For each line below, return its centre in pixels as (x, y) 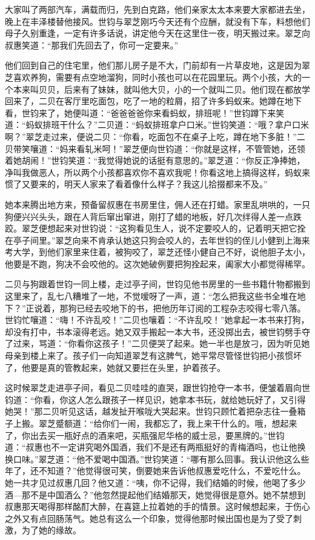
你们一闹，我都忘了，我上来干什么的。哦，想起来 (200, 423)
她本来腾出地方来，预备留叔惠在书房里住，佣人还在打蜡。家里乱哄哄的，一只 (157, 204)
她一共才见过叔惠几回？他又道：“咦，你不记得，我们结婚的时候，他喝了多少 (155, 482)
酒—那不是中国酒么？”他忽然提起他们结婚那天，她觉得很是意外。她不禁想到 (155, 494)
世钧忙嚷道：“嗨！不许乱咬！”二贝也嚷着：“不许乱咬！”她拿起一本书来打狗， (157, 320)
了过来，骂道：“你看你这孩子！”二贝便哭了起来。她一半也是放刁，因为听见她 (157, 343)
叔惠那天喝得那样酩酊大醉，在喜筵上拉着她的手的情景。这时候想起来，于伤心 (157, 506)
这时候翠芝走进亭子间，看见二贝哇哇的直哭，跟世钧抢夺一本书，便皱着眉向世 (157, 388)
